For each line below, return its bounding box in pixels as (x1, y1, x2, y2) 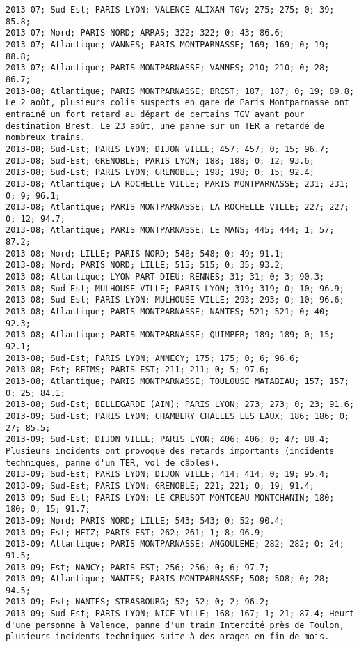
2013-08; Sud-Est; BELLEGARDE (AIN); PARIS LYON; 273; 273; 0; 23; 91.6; (6, 399, 355, 410)
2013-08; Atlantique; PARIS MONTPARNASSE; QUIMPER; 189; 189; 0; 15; (6, 330, 335, 340)
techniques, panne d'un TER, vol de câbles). (6, 457, 220, 468)
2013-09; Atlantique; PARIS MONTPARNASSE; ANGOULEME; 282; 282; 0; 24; (6, 539, 344, 549)
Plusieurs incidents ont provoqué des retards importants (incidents (6, 446, 335, 456)
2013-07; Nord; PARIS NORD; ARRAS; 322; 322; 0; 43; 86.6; (6, 28, 285, 38)
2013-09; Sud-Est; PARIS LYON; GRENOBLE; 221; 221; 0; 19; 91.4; (6, 480, 314, 491)
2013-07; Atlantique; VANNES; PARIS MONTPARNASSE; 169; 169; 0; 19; (6, 39, 330, 50)
